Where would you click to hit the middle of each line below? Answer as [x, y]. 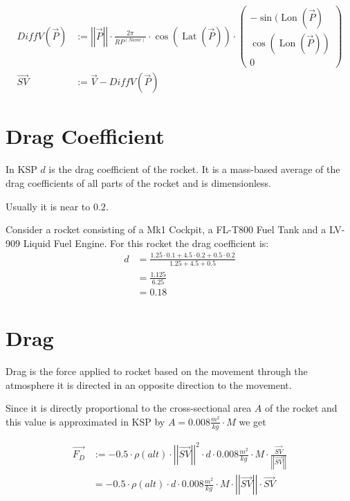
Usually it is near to [48, 206]
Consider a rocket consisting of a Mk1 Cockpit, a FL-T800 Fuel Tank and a [166, 229]
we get [252, 421]
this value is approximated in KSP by [85, 421]
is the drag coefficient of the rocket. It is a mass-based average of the [194, 169]
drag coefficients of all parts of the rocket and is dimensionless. [138, 182]
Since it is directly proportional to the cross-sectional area [129, 408]
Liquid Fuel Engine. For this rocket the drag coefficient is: [146, 243]
